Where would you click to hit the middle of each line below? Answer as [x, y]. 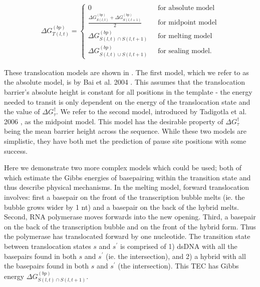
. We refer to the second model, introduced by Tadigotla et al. [152, 111]
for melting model [185, 36]
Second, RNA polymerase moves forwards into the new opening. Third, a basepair [130, 217]
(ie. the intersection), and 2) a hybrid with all [176, 256]
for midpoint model [187, 23]
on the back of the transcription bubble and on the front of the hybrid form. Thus [130, 226]
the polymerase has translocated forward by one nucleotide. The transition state [127, 236]
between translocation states [48, 246]
